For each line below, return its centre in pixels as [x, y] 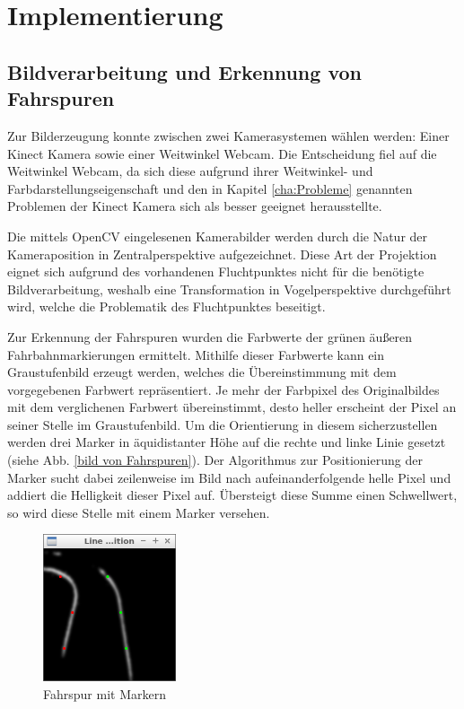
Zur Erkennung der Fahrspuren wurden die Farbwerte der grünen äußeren [210, 336]
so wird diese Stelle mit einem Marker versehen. [139, 512]
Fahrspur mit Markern [105, 693]
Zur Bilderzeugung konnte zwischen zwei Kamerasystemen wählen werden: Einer [228, 135]
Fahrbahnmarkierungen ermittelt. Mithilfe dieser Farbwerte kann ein [196, 354]
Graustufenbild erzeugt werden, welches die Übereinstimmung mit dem [202, 372]
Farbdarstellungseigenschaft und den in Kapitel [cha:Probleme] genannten [210, 188]
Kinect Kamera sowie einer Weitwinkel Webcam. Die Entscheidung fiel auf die [222, 153]
